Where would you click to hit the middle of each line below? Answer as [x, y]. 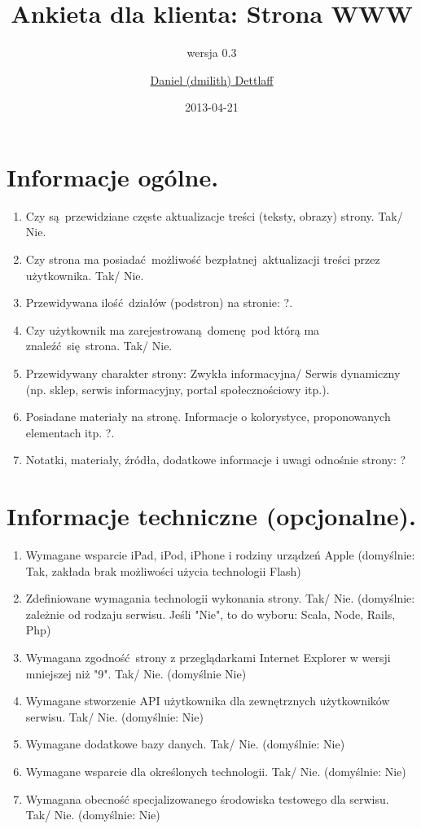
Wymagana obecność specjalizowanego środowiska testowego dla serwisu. [207, 798]
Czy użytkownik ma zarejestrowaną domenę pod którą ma [173, 329]
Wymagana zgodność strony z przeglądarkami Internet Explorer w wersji [208, 658]
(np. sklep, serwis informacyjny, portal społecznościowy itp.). [178, 389]
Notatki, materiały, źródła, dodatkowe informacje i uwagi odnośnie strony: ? [216, 460]
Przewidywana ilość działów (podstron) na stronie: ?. [159, 303]
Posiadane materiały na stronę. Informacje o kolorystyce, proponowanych [208, 417]
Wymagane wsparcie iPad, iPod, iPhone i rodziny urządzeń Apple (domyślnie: [220, 555]
